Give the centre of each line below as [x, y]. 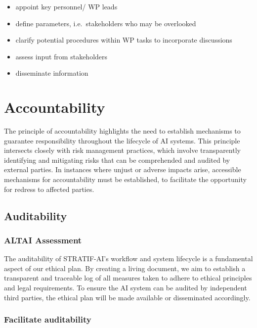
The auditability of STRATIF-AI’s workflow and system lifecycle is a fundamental [128, 258]
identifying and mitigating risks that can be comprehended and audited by [117, 160]
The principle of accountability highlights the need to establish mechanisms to [122, 131]
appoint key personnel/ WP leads [66, 6]
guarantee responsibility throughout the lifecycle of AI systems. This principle [122, 140]
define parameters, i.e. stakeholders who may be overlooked [106, 23]
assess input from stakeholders [62, 56]
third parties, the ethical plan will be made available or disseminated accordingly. [127, 297]
